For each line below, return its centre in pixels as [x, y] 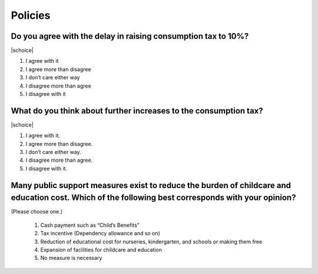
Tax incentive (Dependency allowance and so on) [100, 233]
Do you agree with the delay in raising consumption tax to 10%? [130, 36]
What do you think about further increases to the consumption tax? [137, 111]
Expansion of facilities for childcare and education [101, 249]
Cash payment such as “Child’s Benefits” [90, 225]
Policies [31, 15]
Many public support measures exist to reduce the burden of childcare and [151, 185]
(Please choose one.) [37, 212]
